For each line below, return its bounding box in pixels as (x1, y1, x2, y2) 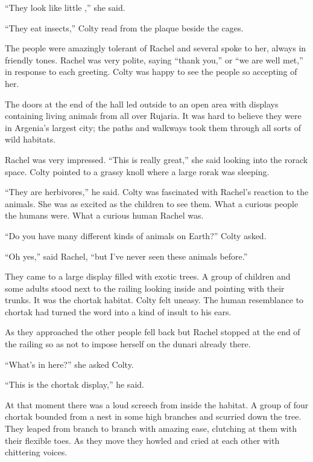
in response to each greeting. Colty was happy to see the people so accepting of (5, 65, 297, 78)
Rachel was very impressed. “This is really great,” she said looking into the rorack (5, 153, 308, 165)
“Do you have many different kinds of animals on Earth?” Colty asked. (5, 229, 267, 242)
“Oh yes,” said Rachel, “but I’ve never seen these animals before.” (5, 249, 248, 262)
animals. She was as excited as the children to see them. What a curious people (5, 197, 299, 210)
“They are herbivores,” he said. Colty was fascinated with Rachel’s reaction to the (5, 185, 309, 198)
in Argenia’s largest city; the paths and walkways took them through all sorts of (5, 121, 302, 133)
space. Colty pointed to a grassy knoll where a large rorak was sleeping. (5, 165, 270, 178)
